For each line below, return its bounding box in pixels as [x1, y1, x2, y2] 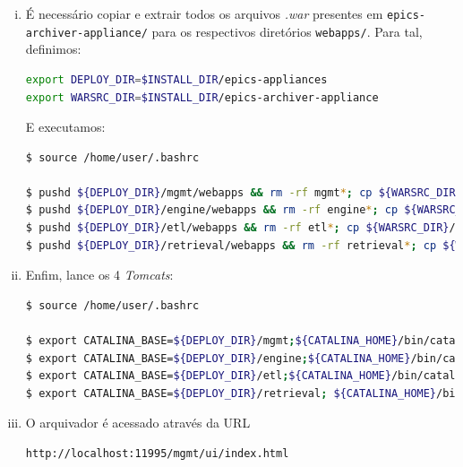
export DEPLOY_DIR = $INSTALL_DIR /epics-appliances [25, 73, 328, 86]
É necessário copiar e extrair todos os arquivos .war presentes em [25, 4, 383, 22]
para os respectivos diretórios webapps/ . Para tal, [151, 22, 423, 40]
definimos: [25, 39, 81, 58]
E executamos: [25, 117, 106, 136]
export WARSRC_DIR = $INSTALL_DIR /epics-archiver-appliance [25, 91, 379, 104]
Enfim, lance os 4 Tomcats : [25, 265, 174, 284]
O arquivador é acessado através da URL [25, 413, 251, 432]
